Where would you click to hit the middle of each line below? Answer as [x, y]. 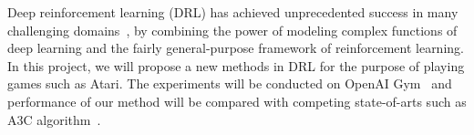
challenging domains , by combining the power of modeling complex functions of [232, 30]
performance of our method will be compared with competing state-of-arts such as [237, 101]
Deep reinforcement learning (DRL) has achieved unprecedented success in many [233, 12]
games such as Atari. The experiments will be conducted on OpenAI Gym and [230, 83]
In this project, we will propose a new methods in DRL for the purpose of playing [236, 65]
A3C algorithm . [54, 119]
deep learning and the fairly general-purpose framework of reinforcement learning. [236, 48]
